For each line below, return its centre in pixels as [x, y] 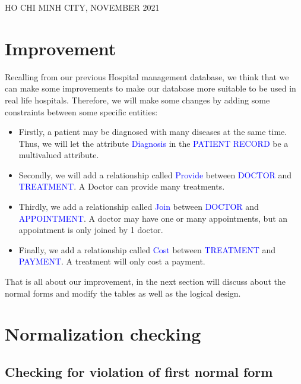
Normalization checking [103, 334]
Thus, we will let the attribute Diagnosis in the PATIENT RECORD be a [153, 143]
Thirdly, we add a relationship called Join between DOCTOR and [139, 207]
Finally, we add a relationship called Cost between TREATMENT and [147, 249]
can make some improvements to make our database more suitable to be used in [150, 88]
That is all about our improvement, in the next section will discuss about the [145, 281]
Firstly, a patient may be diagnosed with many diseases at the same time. [153, 132]
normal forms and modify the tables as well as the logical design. [123, 293]
